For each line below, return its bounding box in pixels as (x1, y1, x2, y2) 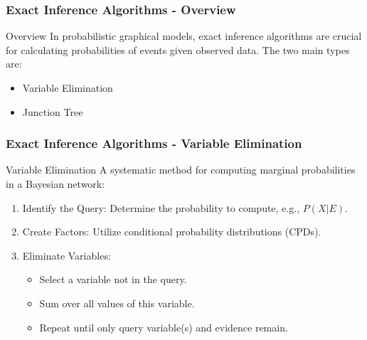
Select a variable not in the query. (39, 272, 187, 287)
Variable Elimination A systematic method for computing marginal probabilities (6, 162, 356, 177)
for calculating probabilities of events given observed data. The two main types (6, 42, 350, 57)
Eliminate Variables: (22, 248, 111, 262)
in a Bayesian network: (6, 176, 105, 191)
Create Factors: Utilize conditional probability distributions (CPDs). (22, 224, 321, 239)
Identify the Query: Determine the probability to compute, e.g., (22, 200, 300, 215)
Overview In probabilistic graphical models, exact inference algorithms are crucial (6, 28, 362, 43)
